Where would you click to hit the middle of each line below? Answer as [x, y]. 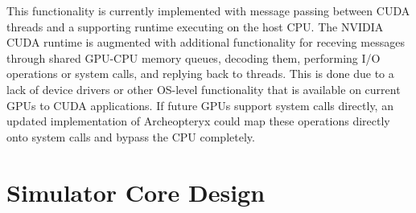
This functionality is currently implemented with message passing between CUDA [208, 10]
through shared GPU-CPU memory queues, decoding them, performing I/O [194, 57]
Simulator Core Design [136, 192]
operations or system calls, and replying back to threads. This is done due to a [200, 74]
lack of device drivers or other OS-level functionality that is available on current [204, 89]
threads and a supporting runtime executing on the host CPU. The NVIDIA [195, 26]
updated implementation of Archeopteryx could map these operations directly [198, 121]
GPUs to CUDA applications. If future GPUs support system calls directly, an [200, 105]
